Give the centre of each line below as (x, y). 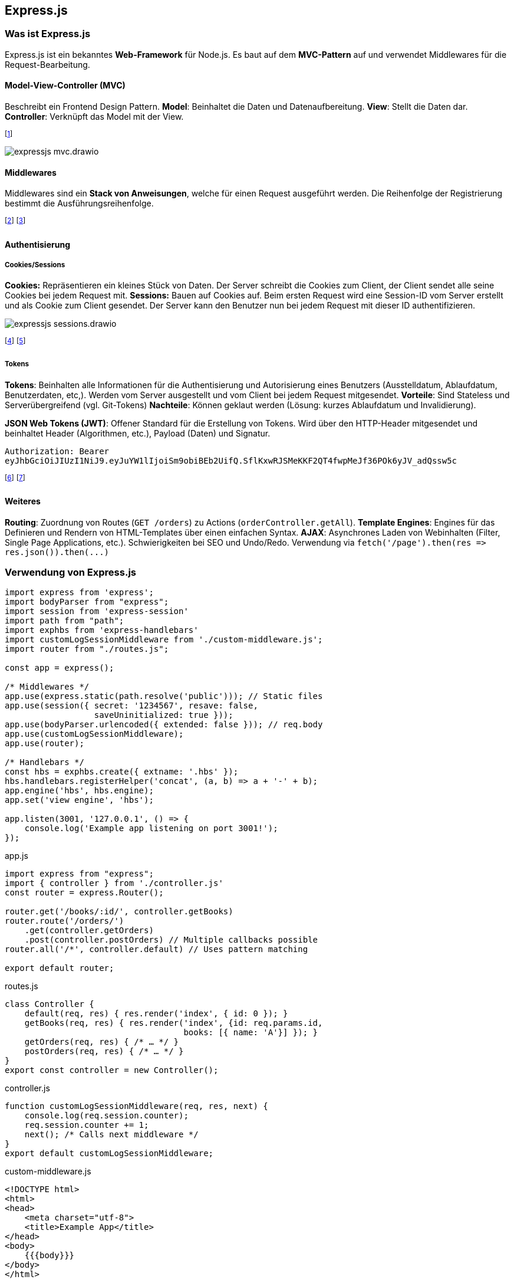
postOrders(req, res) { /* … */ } (104, 1051)
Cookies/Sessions (35, 265)
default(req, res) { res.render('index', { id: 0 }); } (156, 1014)
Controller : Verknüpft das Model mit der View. (94, 117)
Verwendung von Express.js (70, 572)
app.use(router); (45, 744)
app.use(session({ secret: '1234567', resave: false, (131, 706)
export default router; (60, 968)
